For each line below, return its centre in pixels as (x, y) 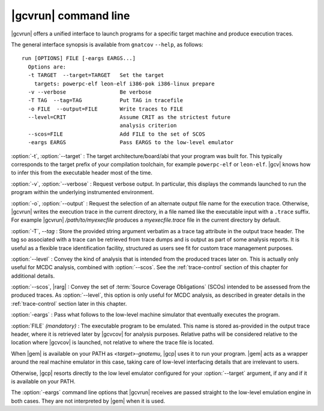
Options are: (47, 67)
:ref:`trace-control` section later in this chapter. (69, 303)
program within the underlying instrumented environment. (82, 192)
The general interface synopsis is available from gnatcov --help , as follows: (107, 44)
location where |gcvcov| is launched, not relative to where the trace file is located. (112, 342)
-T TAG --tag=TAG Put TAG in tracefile (105, 100)
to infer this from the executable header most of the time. (82, 173)
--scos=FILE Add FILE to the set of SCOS (116, 134)
